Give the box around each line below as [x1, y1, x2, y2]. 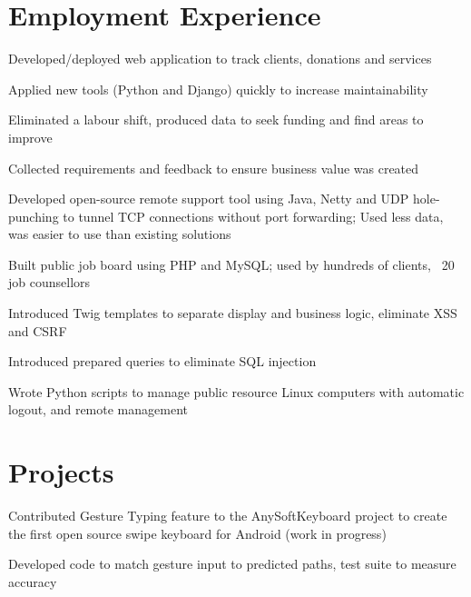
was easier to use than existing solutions [8, 224, 231, 244]
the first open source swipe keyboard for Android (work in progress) [8, 523, 387, 542]
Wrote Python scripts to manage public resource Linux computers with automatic [8, 382, 465, 401]
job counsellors [8, 273, 91, 292]
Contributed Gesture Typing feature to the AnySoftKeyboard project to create [8, 506, 447, 525]
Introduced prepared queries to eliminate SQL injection [8, 352, 317, 371]
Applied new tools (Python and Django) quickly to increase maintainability [8, 79, 428, 98]
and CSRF [8, 321, 67, 340]
